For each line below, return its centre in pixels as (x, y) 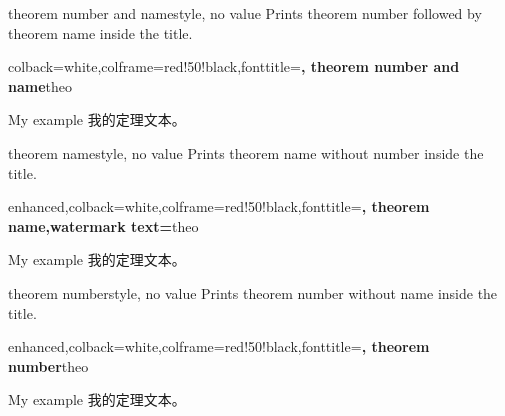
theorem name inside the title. (100, 32)
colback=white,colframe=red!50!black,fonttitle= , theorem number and (234, 66)
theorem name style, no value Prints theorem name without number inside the (246, 152)
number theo (48, 365)
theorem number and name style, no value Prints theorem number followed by (245, 13)
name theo (40, 85)
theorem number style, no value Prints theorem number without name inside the (253, 292)
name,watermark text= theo (103, 225)
